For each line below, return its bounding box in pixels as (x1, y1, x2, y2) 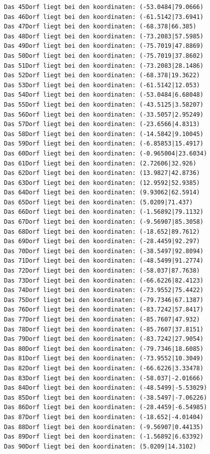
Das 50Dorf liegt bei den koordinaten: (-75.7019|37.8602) (4, 52, 204, 59)
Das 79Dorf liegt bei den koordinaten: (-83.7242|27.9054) (4, 335, 204, 343)
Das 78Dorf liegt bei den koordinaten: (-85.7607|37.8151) (4, 325, 204, 333)
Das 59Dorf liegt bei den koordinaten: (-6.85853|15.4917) (4, 140, 204, 148)
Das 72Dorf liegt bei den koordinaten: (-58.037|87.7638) (4, 267, 200, 275)
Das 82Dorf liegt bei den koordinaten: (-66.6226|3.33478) (4, 364, 204, 372)
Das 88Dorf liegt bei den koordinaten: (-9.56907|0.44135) (4, 423, 204, 431)
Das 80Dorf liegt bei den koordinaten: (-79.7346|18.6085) (4, 345, 204, 352)
